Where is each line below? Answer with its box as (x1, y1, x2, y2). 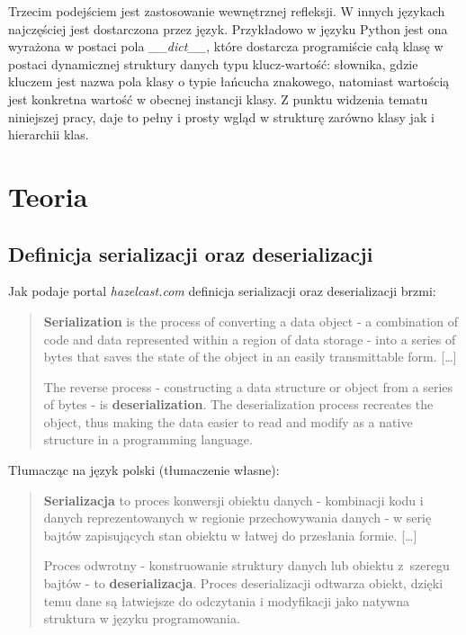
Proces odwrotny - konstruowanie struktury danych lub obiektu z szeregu (43, 556, 450, 575)
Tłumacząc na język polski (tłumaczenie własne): (8, 461, 280, 479)
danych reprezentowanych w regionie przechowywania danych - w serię (43, 508, 432, 527)
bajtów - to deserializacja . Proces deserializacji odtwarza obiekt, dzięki (43, 574, 444, 593)
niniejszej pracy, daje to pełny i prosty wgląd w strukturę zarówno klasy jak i (8, 107, 435, 126)
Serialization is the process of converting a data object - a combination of (43, 311, 458, 330)
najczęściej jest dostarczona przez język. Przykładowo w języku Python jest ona (8, 19, 448, 38)
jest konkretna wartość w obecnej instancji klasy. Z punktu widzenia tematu (8, 89, 428, 108)
